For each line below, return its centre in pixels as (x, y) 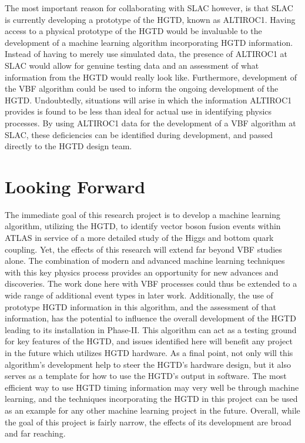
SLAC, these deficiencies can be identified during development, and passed (139, 134)
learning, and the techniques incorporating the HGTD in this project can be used (151, 399)
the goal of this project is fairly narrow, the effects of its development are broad (148, 422)
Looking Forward (75, 186)
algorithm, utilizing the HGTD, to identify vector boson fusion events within (143, 226)
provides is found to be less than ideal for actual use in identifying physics (138, 111)
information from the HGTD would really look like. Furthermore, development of (151, 77)
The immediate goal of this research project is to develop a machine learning (143, 214)
